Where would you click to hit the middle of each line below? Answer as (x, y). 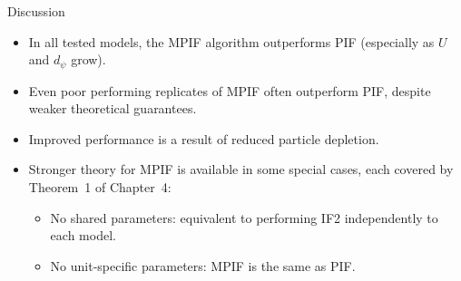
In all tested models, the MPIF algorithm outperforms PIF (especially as (231, 41)
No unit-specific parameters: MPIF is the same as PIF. (203, 265)
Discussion (36, 11)
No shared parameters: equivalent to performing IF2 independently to (244, 217)
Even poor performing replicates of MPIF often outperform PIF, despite (230, 90)
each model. (83, 235)
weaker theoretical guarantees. (113, 108)
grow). (88, 59)
